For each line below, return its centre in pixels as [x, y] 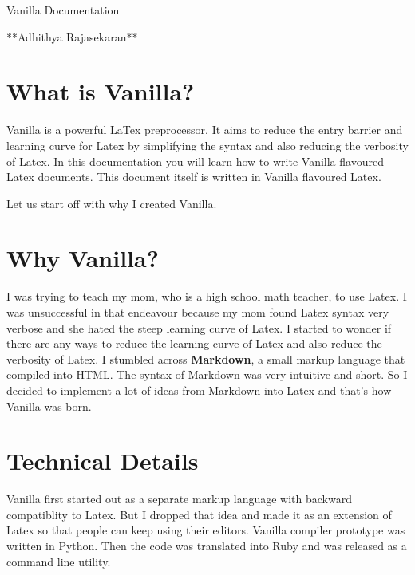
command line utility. [59, 561]
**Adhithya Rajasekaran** [72, 36]
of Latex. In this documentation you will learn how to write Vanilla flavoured [195, 161]
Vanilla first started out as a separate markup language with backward [179, 499]
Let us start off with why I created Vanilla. [112, 203]
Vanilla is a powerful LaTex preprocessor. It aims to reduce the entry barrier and [205, 130]
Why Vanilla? [83, 258]
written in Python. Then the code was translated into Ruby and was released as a [207, 546]
